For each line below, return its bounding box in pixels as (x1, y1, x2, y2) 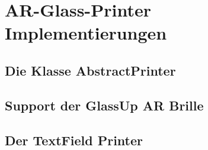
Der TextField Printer (5, 131, 143, 149)
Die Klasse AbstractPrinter (5, 61, 176, 79)
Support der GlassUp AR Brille (5, 96, 204, 114)
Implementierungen (5, 21, 167, 45)
